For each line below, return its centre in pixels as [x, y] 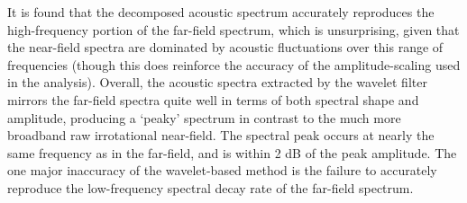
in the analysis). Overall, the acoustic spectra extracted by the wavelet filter [217, 82]
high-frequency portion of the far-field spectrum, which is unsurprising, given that [233, 29]
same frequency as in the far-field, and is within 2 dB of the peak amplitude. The [232, 152]
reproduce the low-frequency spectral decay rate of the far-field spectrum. [211, 187]
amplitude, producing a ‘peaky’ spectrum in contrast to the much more [204, 117]
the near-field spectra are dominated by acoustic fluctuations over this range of [225, 47]
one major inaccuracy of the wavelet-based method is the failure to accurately [222, 170]
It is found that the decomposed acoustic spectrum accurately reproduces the [221, 12]
